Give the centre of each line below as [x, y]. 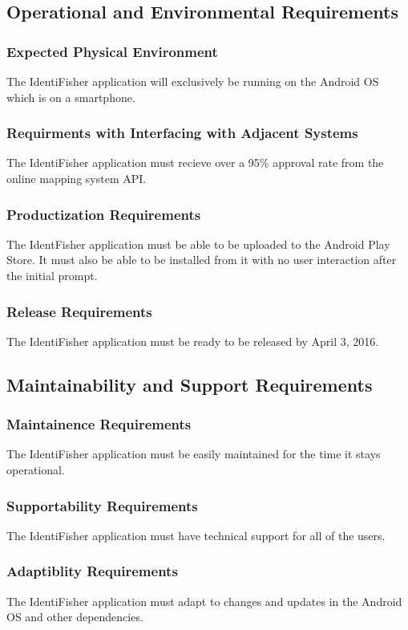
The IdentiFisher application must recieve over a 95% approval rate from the [195, 163]
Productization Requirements [104, 214]
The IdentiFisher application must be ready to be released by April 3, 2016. [193, 341]
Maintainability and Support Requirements [190, 384]
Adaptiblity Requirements [92, 571]
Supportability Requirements [102, 505]
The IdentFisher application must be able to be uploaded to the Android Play [198, 244]
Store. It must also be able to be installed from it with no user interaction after [202, 260]
